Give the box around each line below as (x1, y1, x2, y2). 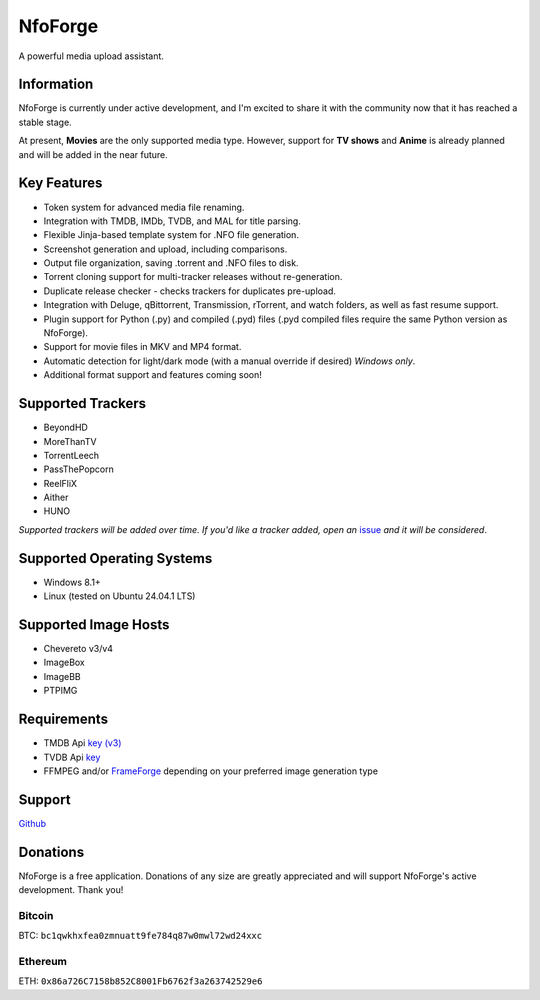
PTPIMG (43, 685, 78, 697)
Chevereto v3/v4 (43, 643, 114, 655)
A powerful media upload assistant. (18, 50, 165, 62)
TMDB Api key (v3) (43, 737, 122, 749)
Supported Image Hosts (18, 616, 170, 633)
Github (18, 817, 47, 829)
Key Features (18, 175, 103, 192)
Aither (43, 491, 69, 504)
